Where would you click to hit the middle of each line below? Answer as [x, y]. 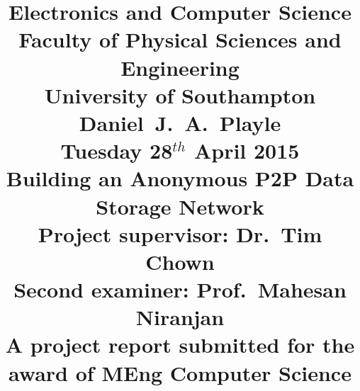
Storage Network [180, 206]
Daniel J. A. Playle [180, 122]
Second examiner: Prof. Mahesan [180, 289]
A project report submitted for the [180, 345]
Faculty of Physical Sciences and [180, 39]
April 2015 [247, 151]
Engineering [180, 67]
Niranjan [180, 317]
